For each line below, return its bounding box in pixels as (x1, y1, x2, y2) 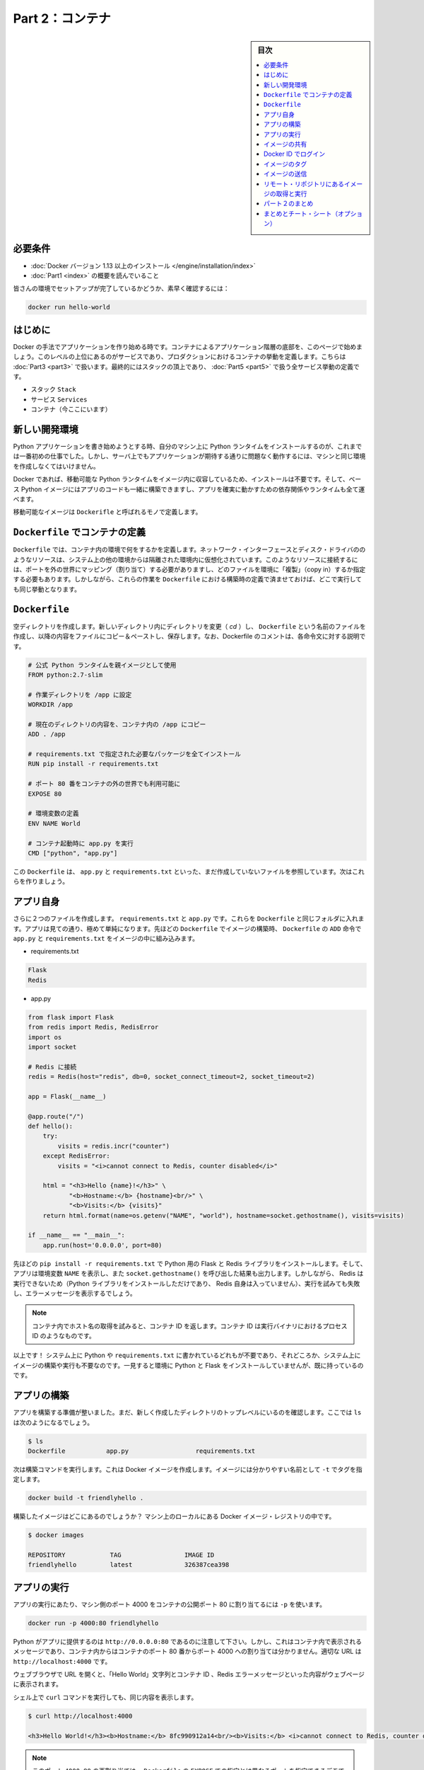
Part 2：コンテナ (13, 11, 111, 26)
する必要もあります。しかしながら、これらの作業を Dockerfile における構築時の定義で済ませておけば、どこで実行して (13, 575, 363, 583)
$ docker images (28, 1531, 85, 1539)
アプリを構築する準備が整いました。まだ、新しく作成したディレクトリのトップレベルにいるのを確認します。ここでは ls (13, 1408, 362, 1417)
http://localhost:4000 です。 (13, 1657, 112, 1665)
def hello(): (28, 1122, 73, 1131)
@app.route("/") (28, 1112, 85, 1120)
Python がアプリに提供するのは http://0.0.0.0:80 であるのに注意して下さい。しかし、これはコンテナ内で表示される (13, 1637, 363, 1645)
